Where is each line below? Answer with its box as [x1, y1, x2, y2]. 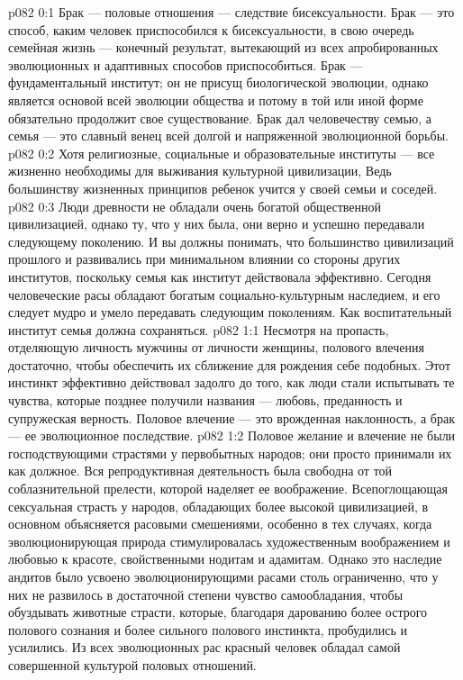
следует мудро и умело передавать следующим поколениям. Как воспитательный [8, 303, 452, 322]
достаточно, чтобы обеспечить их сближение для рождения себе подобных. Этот [8, 355, 451, 374]
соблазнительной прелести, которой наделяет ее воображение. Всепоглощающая [8, 479, 448, 498]
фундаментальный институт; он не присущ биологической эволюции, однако [8, 73, 429, 92]
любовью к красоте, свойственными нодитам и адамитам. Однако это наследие [8, 549, 442, 568]
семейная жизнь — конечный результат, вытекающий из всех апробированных [8, 38, 439, 57]
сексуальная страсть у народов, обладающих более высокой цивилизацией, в [8, 496, 429, 515]
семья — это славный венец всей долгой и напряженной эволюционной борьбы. [8, 126, 449, 145]
